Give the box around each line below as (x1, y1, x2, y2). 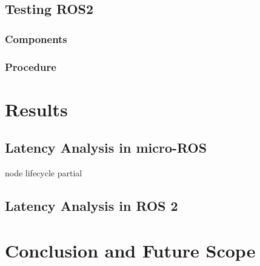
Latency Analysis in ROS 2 (5, 196, 178, 215)
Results (5, 96, 68, 121)
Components (5, 31, 67, 46)
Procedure (5, 59, 56, 74)
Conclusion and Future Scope (5, 238, 256, 262)
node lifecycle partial (5, 167, 82, 179)
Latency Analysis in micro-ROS (5, 138, 207, 157)
